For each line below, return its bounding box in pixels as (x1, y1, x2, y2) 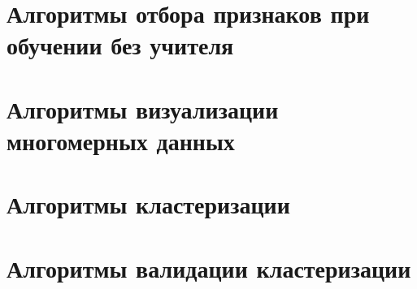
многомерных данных (7, 123, 235, 157)
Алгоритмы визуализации (7, 92, 279, 125)
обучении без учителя (7, 28, 234, 62)
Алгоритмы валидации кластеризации (7, 251, 411, 284)
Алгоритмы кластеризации (7, 188, 290, 221)
